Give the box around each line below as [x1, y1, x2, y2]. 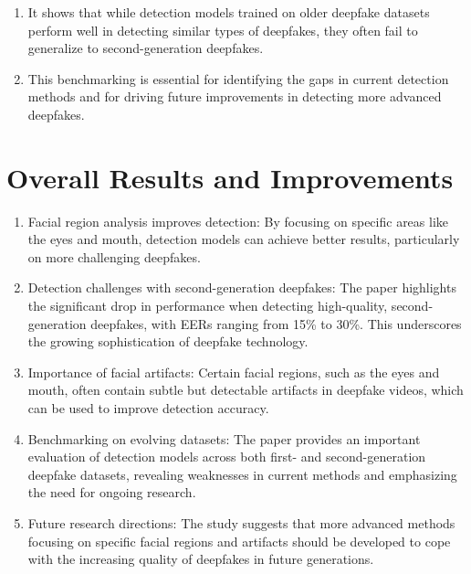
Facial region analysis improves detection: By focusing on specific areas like [27, 211, 449, 230]
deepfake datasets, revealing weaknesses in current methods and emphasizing [27, 464, 457, 484]
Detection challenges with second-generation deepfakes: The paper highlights [27, 278, 456, 297]
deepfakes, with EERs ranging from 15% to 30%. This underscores [90, 314, 462, 333]
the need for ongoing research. [27, 483, 196, 502]
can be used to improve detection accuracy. [27, 399, 269, 418]
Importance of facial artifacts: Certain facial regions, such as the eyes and [27, 362, 440, 381]
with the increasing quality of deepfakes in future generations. [27, 549, 374, 569]
